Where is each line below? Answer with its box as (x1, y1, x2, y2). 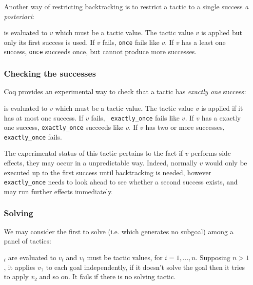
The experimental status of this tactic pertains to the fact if (4, 148, 183, 158)
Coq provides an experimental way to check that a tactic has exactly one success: (4, 86, 246, 97)
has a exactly (201, 112, 241, 122)
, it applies (4, 262, 36, 272)
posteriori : (4, 11, 34, 21)
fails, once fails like (102, 37, 159, 47)
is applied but (201, 27, 243, 38)
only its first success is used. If (4, 37, 95, 47)
